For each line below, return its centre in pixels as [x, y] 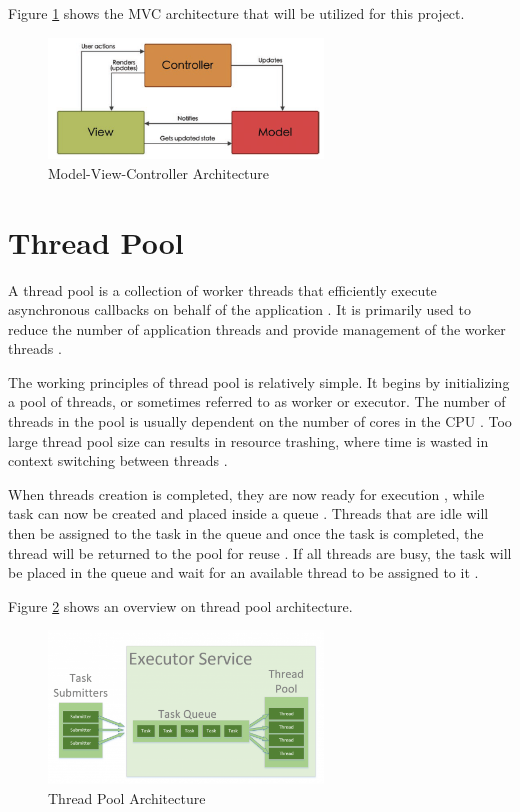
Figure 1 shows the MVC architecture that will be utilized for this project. [236, 13]
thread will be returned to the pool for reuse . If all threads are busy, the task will [260, 552]
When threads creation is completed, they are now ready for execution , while [246, 493]
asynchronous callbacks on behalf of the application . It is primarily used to [239, 309]
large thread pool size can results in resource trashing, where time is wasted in [248, 440]
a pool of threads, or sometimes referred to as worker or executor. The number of [257, 401]
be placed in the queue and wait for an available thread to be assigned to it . [243, 572]
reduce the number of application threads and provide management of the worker [257, 328]
